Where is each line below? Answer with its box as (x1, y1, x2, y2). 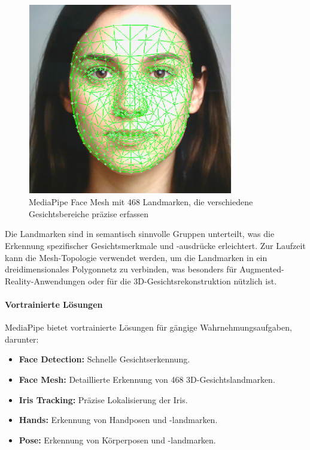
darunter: (5, 332, 39, 345)
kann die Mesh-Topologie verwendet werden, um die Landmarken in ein (5, 251, 268, 263)
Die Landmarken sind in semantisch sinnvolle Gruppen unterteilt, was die (5, 227, 275, 240)
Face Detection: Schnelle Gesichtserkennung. (19, 353, 190, 365)
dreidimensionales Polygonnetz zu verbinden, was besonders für (5, 263, 237, 275)
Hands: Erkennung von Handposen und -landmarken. (19, 413, 218, 426)
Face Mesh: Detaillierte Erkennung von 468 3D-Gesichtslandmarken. (19, 373, 275, 386)
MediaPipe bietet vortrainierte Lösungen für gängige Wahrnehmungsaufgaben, (5, 321, 292, 334)
